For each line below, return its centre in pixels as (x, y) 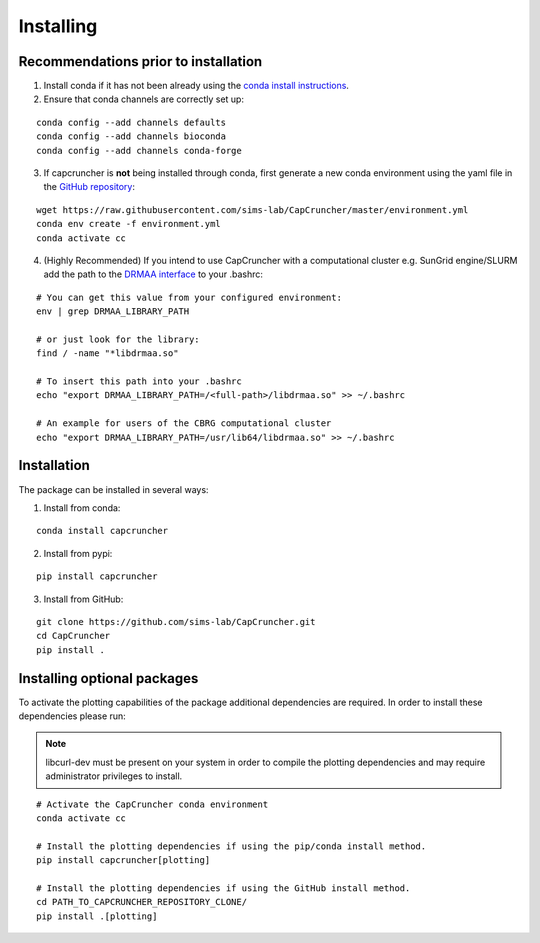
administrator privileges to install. (114, 776)
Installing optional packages (108, 678)
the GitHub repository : (89, 187)
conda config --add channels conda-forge (139, 150)
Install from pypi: (78, 553)
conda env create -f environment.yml (129, 224)
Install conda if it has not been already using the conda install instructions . (196, 86)
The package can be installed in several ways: (113, 489)
